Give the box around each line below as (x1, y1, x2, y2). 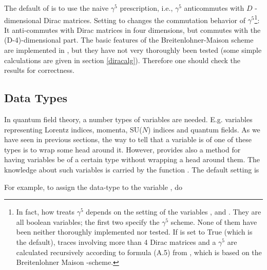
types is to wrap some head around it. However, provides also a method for (4, 144, 241, 155)
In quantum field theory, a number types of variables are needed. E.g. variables (4, 114, 253, 125)
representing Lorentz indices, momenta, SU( (4, 124, 142, 134)
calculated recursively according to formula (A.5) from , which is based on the (16, 246, 262, 257)
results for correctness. (4, 65, 74, 75)
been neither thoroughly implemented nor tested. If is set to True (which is (16, 226, 253, 237)
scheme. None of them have (170, 216, 257, 227)
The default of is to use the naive (4, 3, 109, 13)
